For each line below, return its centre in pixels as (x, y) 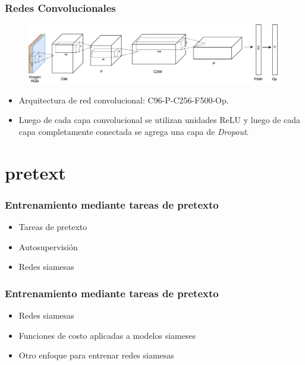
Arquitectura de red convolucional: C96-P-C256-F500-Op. (124, 100)
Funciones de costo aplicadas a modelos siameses (107, 335)
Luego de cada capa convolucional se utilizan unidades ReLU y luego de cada (160, 120)
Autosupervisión (48, 246)
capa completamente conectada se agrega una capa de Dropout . (134, 131)
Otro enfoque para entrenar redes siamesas (96, 355)
